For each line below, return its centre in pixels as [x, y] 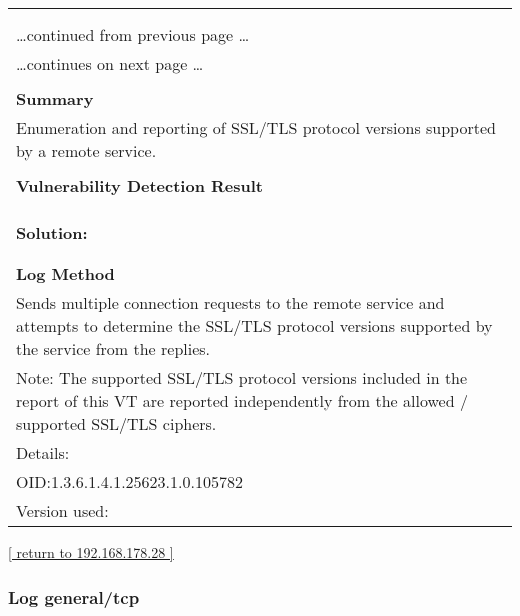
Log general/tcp [74, 596]
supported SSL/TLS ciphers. [116, 423]
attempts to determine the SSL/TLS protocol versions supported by [254, 325]
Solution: [52, 232]
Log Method [65, 273]
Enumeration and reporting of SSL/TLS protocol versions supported [256, 127]
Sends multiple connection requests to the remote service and [230, 302]
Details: [43, 452]
